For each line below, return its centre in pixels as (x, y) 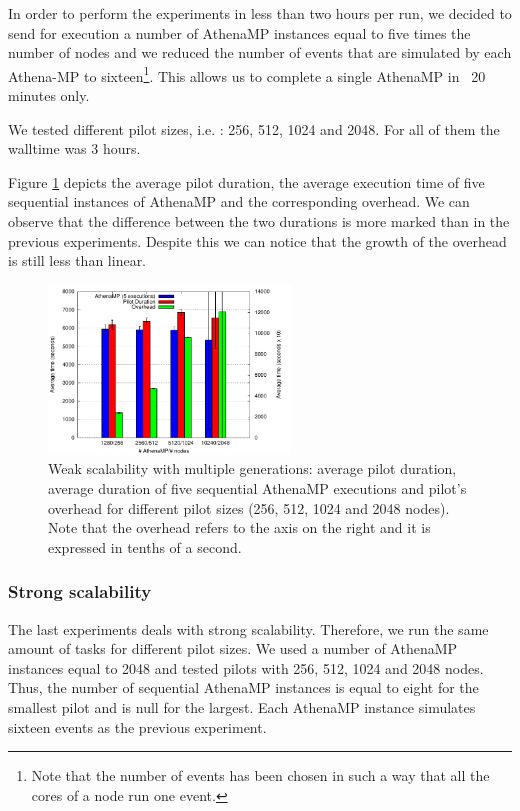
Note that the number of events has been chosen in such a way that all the (260, 775)
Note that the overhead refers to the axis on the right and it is (239, 527)
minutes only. (49, 95)
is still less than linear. (77, 260)
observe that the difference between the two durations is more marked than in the (259, 221)
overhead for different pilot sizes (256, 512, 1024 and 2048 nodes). (249, 507)
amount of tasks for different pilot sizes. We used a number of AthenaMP (233, 648)
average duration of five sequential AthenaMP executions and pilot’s (257, 488)
